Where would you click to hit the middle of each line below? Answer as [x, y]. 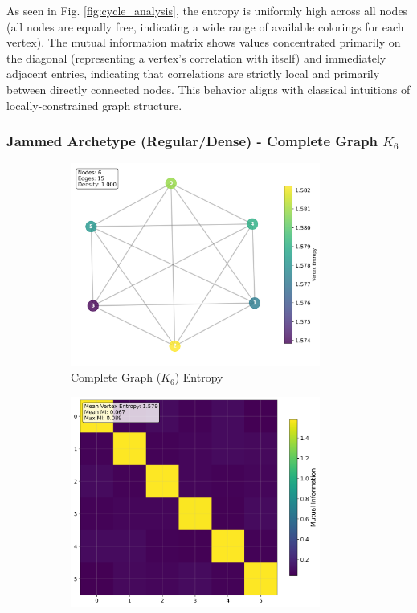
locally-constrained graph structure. [94, 105]
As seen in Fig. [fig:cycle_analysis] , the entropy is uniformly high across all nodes [207, 10]
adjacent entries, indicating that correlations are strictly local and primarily [193, 74]
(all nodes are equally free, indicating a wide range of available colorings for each [205, 26]
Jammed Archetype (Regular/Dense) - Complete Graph [192, 141]
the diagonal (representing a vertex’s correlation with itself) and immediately [196, 57]
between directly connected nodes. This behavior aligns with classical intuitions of [208, 89]
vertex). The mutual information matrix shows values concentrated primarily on [204, 42]
